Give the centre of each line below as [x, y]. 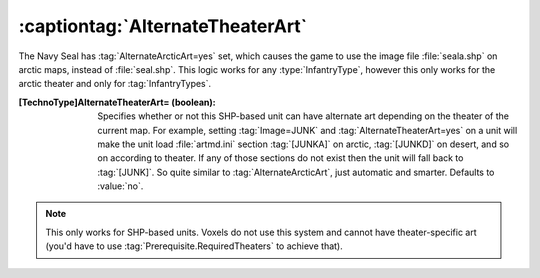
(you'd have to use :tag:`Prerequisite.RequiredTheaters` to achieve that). [194, 246]
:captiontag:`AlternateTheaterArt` [163, 26]
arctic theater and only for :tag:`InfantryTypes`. [115, 84]
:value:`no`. [120, 186]
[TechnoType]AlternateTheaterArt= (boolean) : [117, 102]
